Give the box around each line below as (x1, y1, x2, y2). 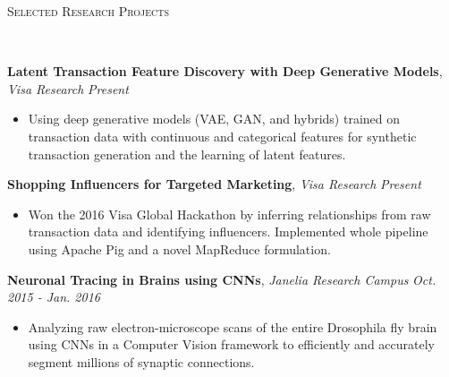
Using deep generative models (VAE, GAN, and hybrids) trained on (28, 109, 401, 128)
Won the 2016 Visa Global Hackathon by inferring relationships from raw (28, 204, 431, 223)
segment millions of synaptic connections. (28, 352, 255, 371)
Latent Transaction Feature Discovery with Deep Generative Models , (7, 62, 443, 81)
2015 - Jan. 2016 (7, 287, 100, 306)
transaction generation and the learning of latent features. (28, 144, 346, 163)
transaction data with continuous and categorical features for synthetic (28, 126, 417, 145)
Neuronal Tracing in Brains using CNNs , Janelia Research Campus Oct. (7, 270, 436, 288)
